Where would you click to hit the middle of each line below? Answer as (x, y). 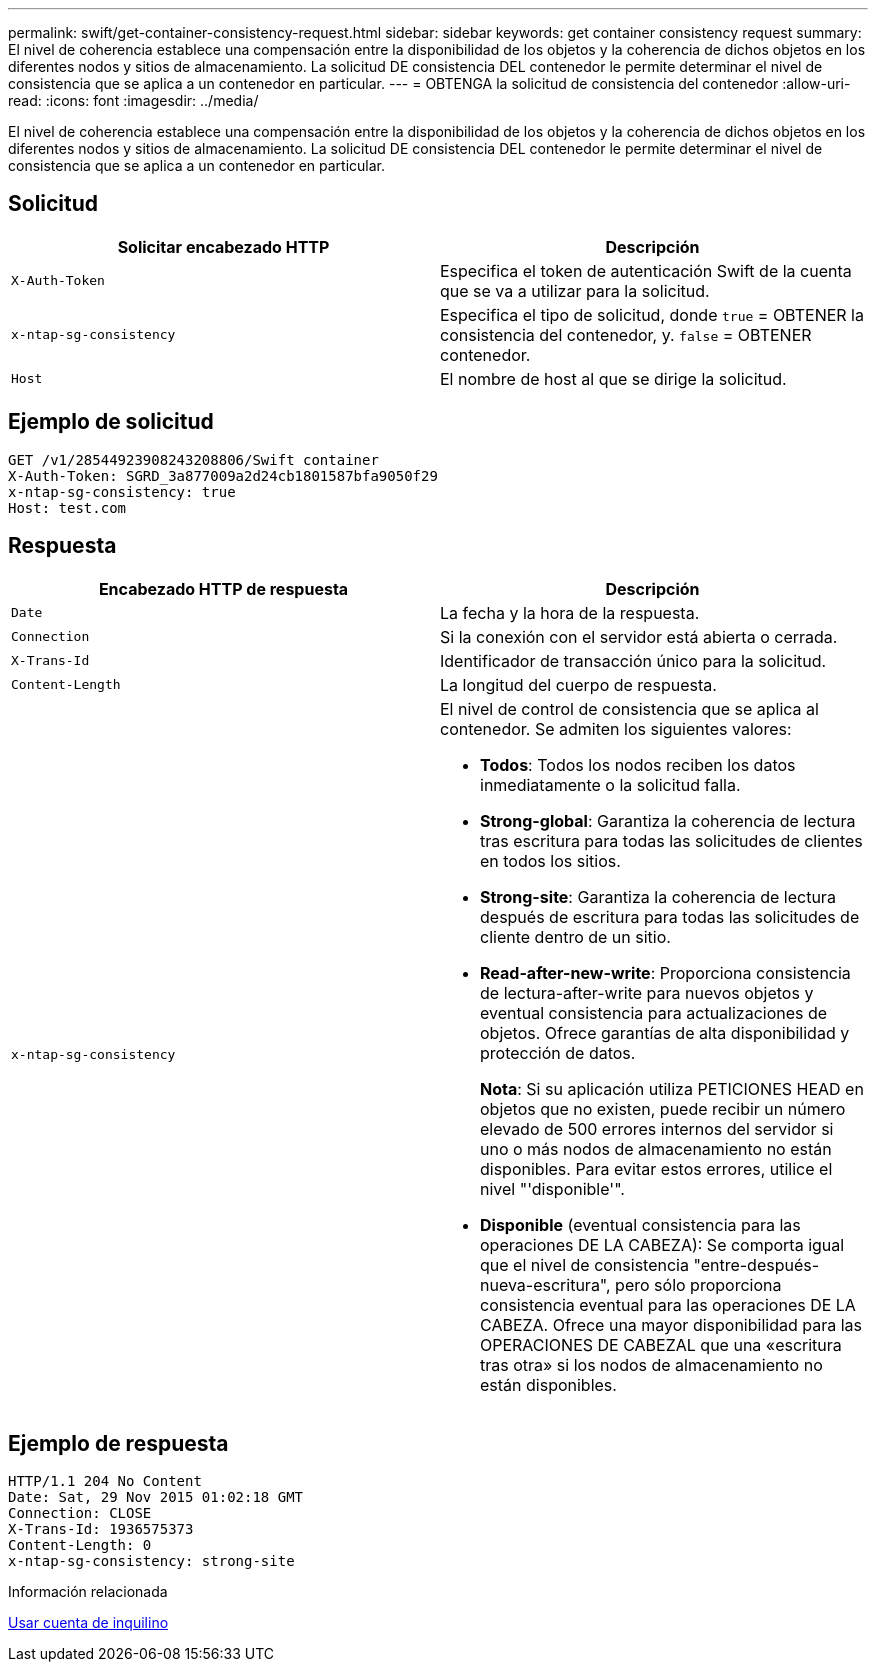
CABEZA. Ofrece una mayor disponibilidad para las (671, 1324)
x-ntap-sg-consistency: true (122, 491)
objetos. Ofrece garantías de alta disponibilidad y (665, 1032)
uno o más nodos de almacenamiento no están (656, 1148)
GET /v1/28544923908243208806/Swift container (193, 459)
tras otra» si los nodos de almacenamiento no (651, 1364)
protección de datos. (558, 1052)
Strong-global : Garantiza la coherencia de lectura (668, 820)
